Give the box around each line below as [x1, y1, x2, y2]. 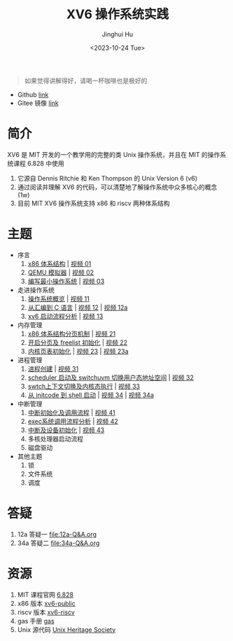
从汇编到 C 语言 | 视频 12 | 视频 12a [27, 303, 128, 312]
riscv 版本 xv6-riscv [17, 607, 75, 616]
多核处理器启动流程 [27, 434, 84, 443]
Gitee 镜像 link [17, 99, 59, 107]
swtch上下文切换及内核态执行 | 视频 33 [27, 382, 140, 390]
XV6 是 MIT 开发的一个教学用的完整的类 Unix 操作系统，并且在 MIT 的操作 [7, 150, 220, 158]
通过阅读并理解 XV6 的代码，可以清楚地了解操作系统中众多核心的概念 [17, 183, 218, 191]
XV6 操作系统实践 [66, 6, 169, 22]
